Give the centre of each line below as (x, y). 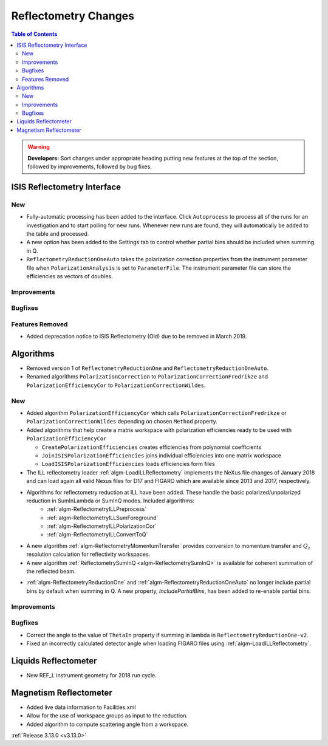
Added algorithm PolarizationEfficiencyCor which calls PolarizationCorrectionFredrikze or (156, 413)
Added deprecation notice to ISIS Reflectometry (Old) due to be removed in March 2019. (137, 337)
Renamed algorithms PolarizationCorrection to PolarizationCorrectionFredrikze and (147, 377)
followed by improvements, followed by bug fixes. (90, 166)
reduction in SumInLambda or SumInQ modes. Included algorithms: (110, 501)
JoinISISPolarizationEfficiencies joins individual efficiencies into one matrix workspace (162, 455)
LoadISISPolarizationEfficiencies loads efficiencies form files (128, 464)
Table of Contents (34, 34)
